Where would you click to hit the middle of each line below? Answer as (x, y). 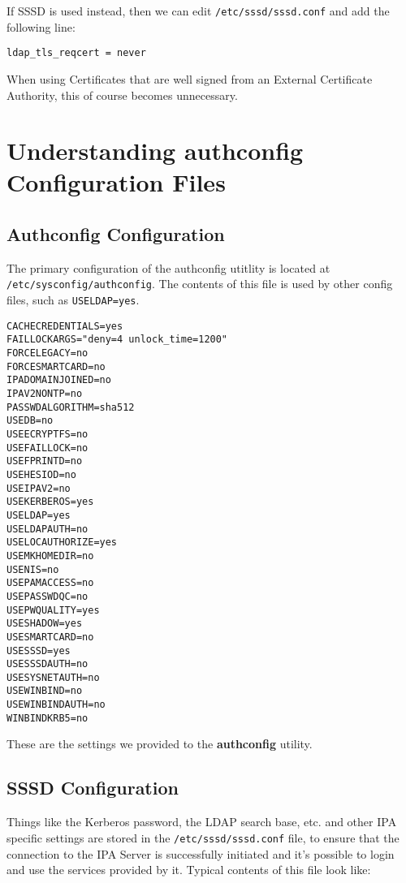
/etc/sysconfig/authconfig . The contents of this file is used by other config (200, 284)
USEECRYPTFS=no (48, 435)
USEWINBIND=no (45, 691)
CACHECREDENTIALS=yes (65, 326)
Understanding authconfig (155, 151)
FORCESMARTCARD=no (56, 366)
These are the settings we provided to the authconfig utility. (160, 744)
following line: (41, 26)
